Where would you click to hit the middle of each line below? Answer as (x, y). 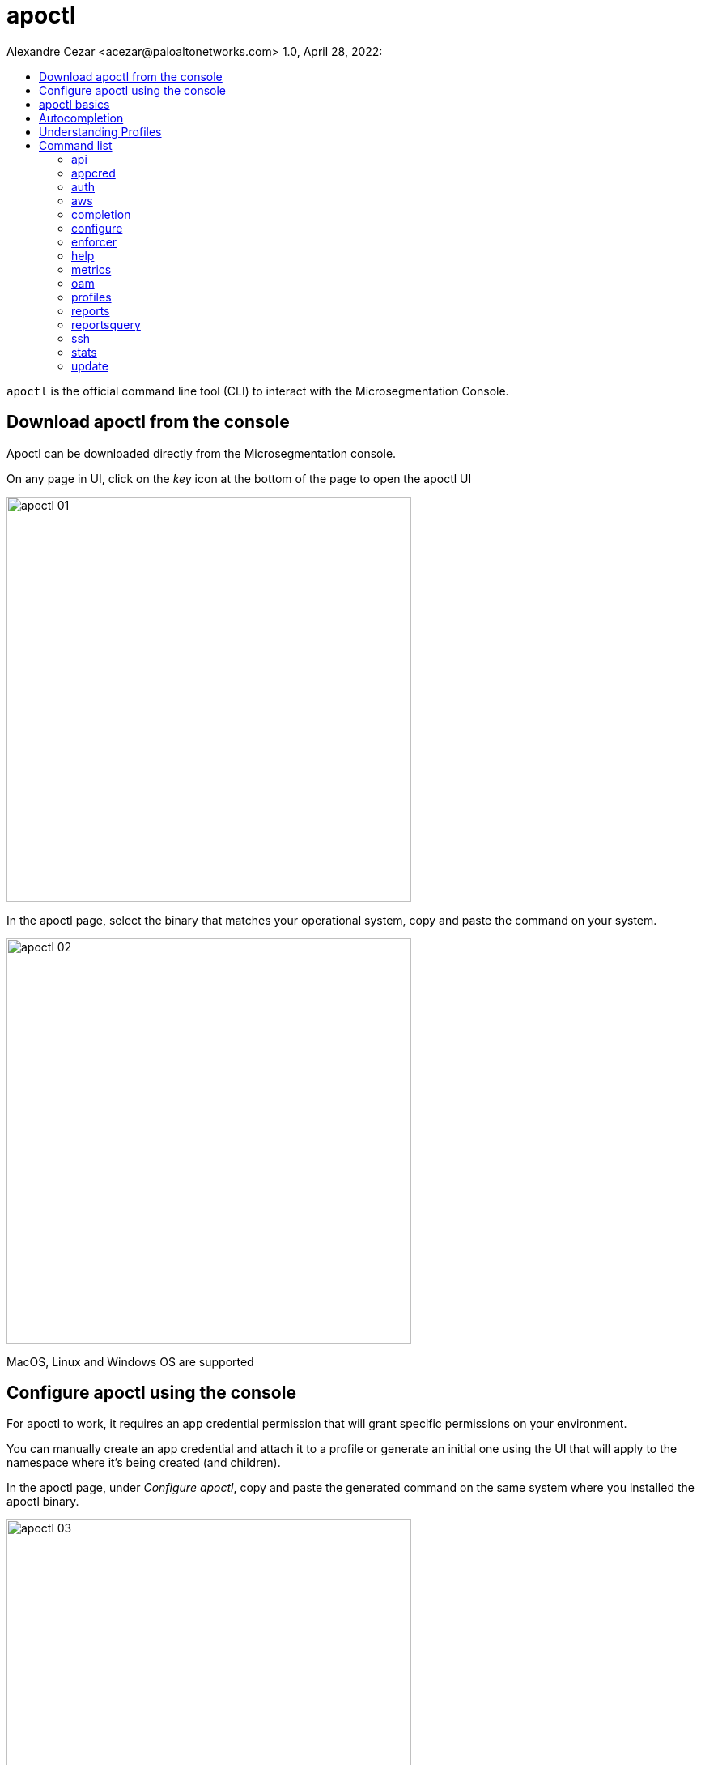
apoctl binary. (43, 1502)
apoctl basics (74, 104)
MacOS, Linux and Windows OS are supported (130, 1361)
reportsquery (106, 324)
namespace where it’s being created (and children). (144, 1463)
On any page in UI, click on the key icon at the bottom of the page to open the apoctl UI (239, 478)
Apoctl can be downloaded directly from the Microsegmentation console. (202, 453)
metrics (91, 269)
